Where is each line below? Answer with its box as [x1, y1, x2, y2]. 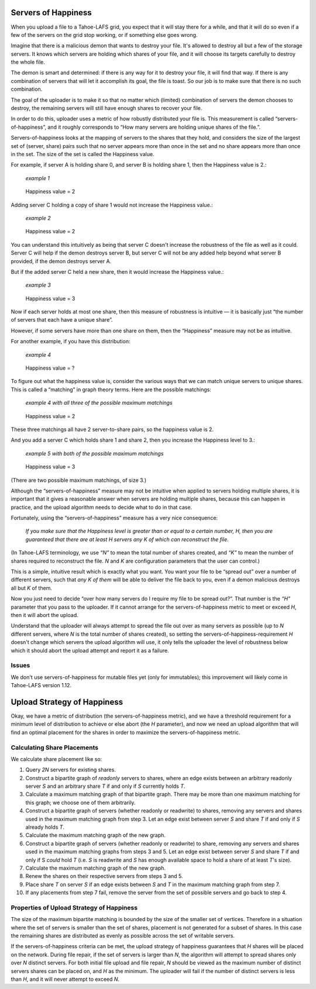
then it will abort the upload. [11, 612, 78, 618]
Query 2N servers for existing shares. [25, 766, 116, 773]
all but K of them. [11, 584, 53, 591]
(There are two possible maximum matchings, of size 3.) [11, 477, 146, 484]
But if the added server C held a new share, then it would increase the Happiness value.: [11, 268, 224, 275]
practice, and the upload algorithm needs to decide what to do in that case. [11, 504, 193, 511]
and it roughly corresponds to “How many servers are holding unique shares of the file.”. [47, 123, 260, 130]
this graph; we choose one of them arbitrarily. [25, 799, 136, 806]
